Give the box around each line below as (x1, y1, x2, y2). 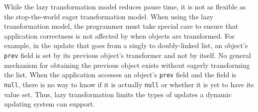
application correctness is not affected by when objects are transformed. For (4, 30, 235, 41)
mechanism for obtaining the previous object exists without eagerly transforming (4, 59, 250, 70)
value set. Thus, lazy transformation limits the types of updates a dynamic (4, 89, 232, 99)
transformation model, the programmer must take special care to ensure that (4, 21, 239, 31)
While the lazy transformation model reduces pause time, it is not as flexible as (4, 1, 246, 11)
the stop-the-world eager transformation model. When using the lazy (4, 11, 213, 21)
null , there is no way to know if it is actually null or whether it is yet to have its (4, 79, 254, 89)
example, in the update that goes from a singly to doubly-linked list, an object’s (4, 40, 248, 51)
